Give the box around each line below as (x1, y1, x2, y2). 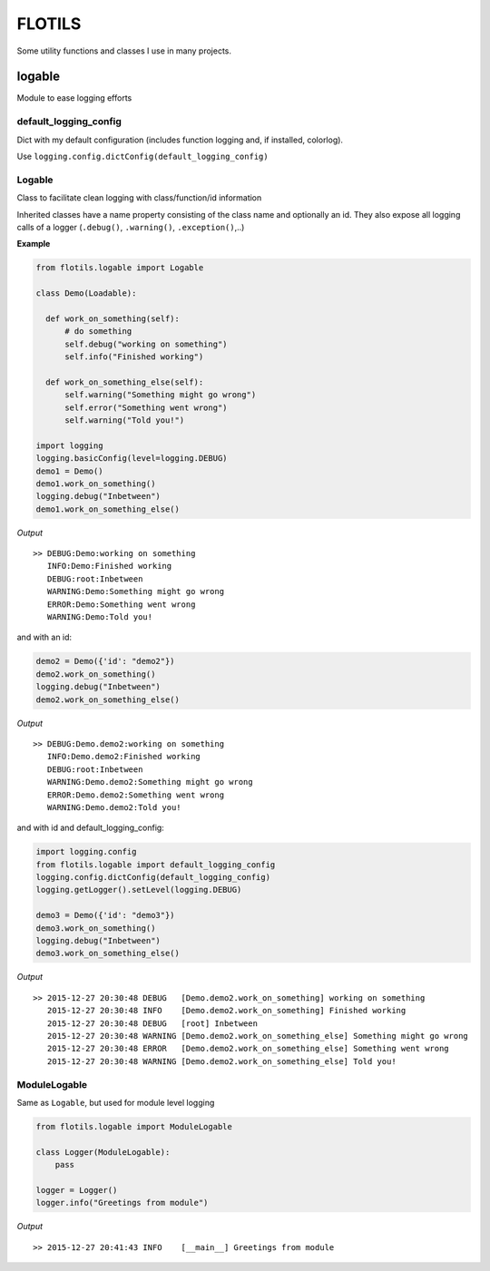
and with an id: (16, 631, 73, 643)
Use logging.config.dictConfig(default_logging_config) (16, 151, 269, 161)
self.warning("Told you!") (64, 415, 185, 425)
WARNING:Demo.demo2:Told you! (46, 802, 181, 812)
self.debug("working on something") (64, 338, 228, 349)
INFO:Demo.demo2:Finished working (46, 751, 201, 762)
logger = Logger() (35, 1185, 118, 1195)
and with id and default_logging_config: (16, 822, 165, 834)
